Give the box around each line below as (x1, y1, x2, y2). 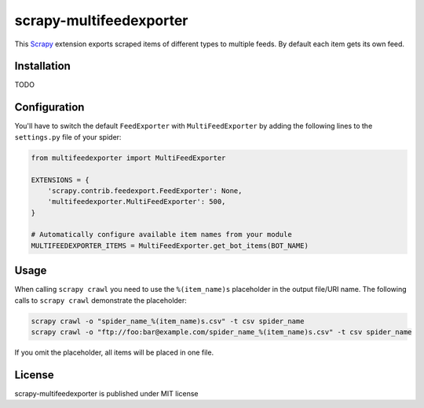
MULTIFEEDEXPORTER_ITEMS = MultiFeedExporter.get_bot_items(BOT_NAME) (31, 241, 309, 250)
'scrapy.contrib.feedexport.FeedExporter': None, (47, 186, 243, 195)
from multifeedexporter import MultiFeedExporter (31, 153, 226, 162)
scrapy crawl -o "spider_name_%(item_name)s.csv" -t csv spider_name (31, 316, 305, 326)
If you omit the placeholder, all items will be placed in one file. (14, 348, 214, 357)
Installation (14, 60, 71, 73)
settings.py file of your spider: (14, 132, 122, 141)
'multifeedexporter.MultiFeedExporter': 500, (47, 197, 226, 206)
